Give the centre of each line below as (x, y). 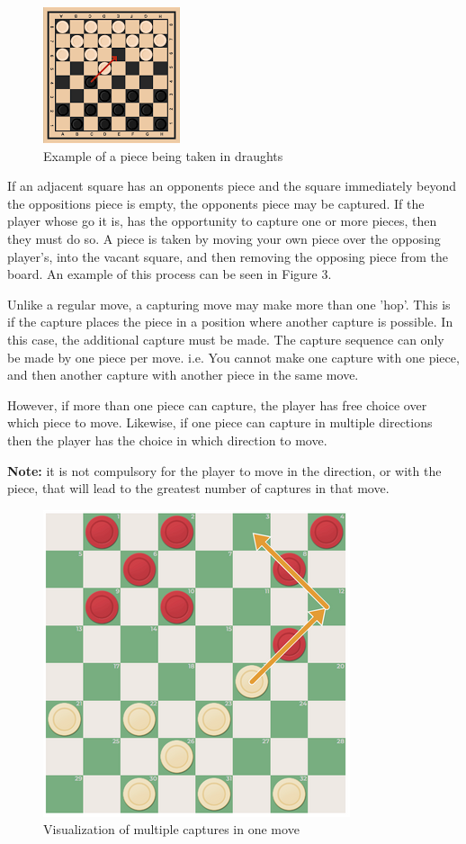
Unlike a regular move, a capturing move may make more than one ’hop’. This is (229, 304)
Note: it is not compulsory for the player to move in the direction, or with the (224, 470)
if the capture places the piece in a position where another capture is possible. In (230, 322)
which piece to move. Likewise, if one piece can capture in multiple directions (220, 422)
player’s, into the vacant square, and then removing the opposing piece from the (228, 256)
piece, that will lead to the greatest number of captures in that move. (198, 488)
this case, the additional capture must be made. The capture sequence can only (226, 339)
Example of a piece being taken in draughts (163, 155)
